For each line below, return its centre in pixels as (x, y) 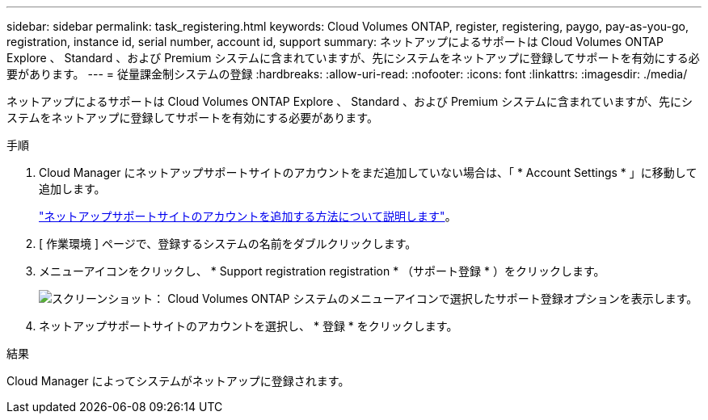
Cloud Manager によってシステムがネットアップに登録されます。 (178, 381)
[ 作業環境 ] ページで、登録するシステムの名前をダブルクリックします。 (228, 244)
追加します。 (72, 189)
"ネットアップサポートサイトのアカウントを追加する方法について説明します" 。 (248, 216)
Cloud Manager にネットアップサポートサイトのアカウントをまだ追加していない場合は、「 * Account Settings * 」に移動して (368, 172)
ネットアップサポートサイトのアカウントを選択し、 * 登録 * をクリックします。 (249, 326)
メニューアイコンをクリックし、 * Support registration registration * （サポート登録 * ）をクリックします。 (322, 271)
